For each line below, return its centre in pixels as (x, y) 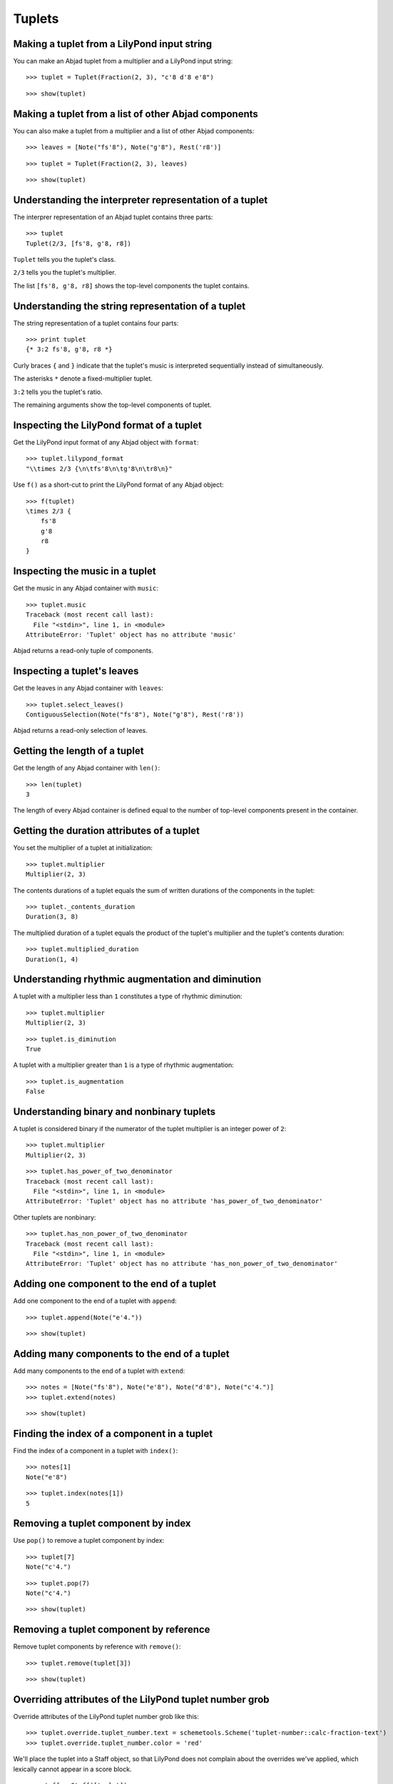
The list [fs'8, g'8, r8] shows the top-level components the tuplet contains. (131, 285)
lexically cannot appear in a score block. (72, 1769)
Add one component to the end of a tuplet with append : (95, 1301)
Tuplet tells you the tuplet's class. (65, 259)
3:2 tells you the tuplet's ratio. (58, 392)
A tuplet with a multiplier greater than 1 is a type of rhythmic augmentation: (124, 1065)
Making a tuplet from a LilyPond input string (113, 44)
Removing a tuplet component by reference (112, 1630)
